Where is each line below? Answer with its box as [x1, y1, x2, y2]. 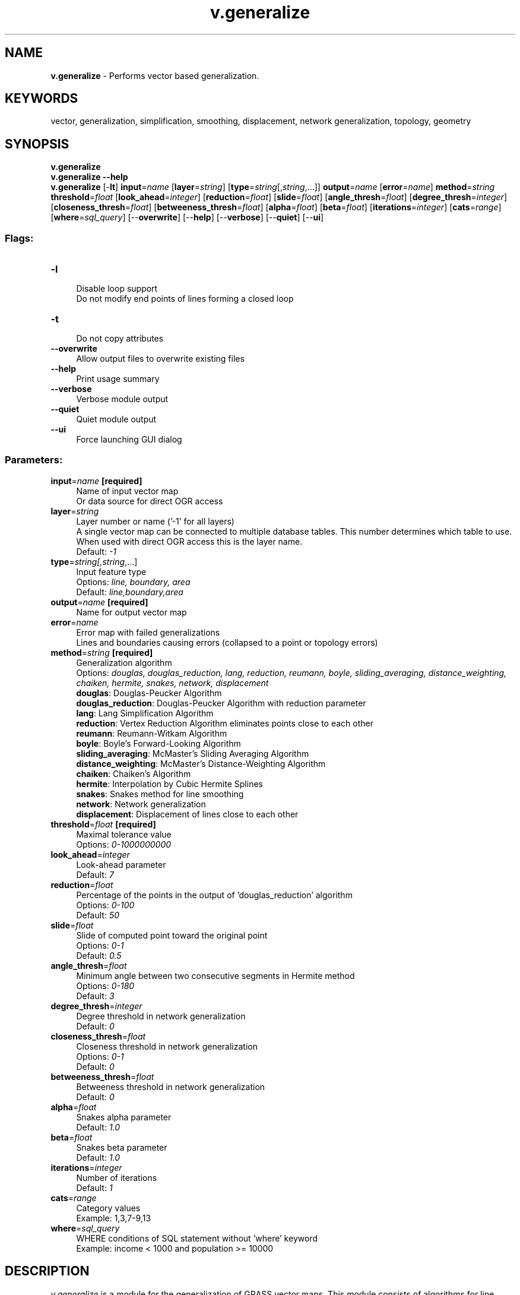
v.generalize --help [50, 172, 128, 182]
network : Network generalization [76, 798, 206, 809]
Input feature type [76, 566, 147, 577]
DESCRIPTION [5, 1264, 90, 1279]
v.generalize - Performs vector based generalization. [50, 70, 259, 81]
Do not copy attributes [76, 333, 164, 344]
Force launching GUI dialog [76, 434, 182, 445]
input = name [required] [50, 475, 142, 486]
